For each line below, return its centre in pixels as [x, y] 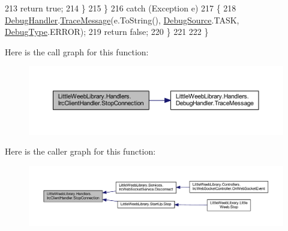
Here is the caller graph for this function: [80, 151]
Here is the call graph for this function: [77, 51]
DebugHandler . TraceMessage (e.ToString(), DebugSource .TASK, [122, 20]
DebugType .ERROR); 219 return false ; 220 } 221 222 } [107, 32]
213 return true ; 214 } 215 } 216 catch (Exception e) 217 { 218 [121, 8]
